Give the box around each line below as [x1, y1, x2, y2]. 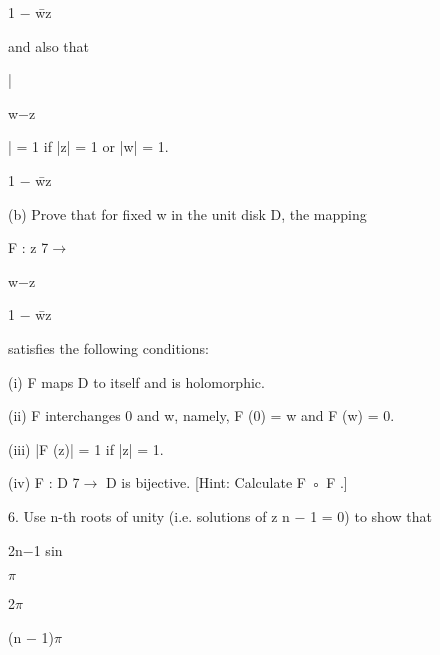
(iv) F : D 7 [8, 472, 80, 493]
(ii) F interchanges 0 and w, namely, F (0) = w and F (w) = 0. [8, 405, 395, 426]
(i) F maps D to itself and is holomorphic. [8, 371, 265, 392]
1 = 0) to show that [310, 505, 432, 526]
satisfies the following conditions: [8, 337, 209, 358]
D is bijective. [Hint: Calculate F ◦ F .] [105, 472, 348, 493]
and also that [8, 35, 89, 56]
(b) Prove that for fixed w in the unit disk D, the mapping [8, 203, 367, 224]
